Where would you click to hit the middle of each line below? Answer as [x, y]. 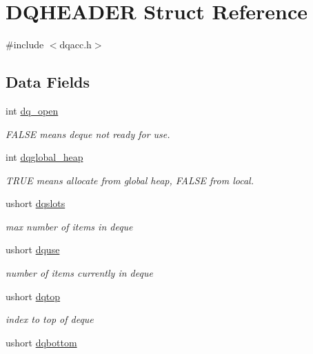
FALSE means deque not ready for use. [88, 134]
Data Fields [48, 82]
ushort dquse [33, 249]
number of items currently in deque [79, 273]
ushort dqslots [36, 203]
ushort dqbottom [41, 342]
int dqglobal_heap [44, 157]
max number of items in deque [69, 226]
